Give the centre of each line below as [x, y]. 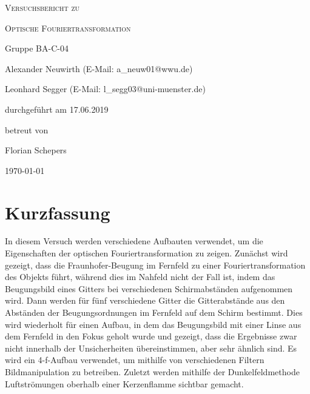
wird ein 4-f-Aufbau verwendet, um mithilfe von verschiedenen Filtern [135, 360]
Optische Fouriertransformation [68, 28]
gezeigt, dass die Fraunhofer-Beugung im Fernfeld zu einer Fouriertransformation [155, 265]
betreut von [27, 129]
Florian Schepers [36, 150]
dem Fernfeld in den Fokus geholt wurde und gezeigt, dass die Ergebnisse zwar [151, 336]
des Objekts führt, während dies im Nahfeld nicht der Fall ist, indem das [140, 277]
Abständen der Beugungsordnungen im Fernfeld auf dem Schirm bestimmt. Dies [154, 312]
